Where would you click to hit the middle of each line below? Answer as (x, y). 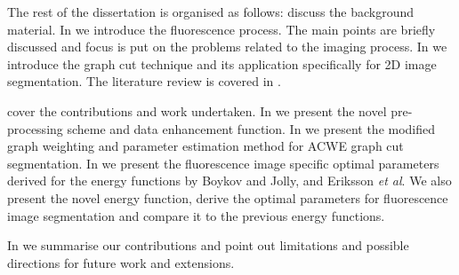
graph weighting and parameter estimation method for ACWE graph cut (205, 146)
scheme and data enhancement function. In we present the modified (251, 128)
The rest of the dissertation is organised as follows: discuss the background (211, 12)
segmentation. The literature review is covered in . (144, 81)
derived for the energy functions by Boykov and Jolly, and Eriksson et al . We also (229, 181)
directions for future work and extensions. (121, 262)
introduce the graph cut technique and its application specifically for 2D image (222, 63)
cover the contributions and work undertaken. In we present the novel (197, 110)
